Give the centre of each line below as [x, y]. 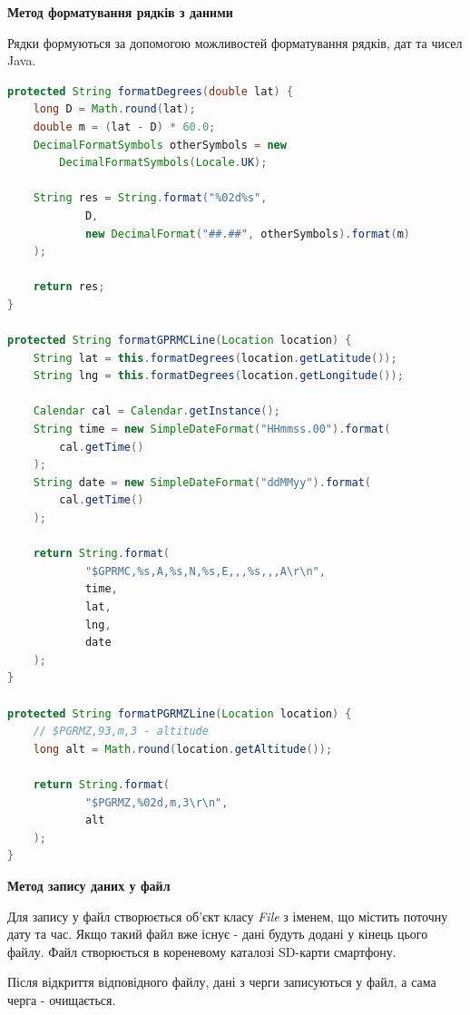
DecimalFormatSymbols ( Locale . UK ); [163, 163]
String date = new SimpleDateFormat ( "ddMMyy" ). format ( [202, 482]
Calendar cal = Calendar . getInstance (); [157, 411]
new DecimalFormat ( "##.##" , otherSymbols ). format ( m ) [247, 234]
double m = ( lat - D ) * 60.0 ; [124, 127]
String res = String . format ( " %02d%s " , [150, 198]
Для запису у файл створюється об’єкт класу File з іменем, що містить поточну [228, 916]
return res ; [69, 287]
